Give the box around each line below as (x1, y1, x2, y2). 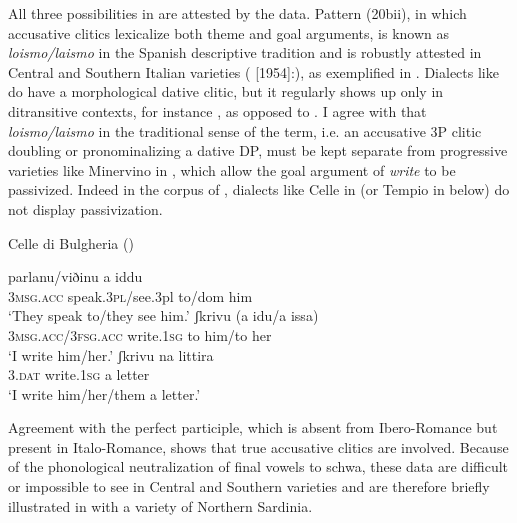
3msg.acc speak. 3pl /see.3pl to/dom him (8, 285, 253, 306)
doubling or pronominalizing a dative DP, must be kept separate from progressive (8, 140, 508, 161)
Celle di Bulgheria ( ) (8, 232, 134, 253)
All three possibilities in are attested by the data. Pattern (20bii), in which (8, 3, 467, 23)
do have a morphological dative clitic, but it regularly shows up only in (8, 81, 444, 102)
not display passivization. (8, 198, 163, 219)
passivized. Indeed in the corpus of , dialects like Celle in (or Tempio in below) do (8, 179, 510, 200)
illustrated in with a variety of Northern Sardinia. (8, 495, 313, 516)
